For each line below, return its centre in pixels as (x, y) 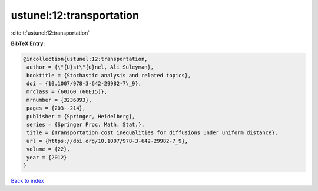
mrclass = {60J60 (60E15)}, (67, 92)
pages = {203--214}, (56, 108)
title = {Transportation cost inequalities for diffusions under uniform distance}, (152, 133)
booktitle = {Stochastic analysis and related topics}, (109, 75)
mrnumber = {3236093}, (59, 100)
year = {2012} (47, 157)
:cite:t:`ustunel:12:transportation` (50, 33)
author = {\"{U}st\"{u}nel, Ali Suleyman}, (90, 67)
